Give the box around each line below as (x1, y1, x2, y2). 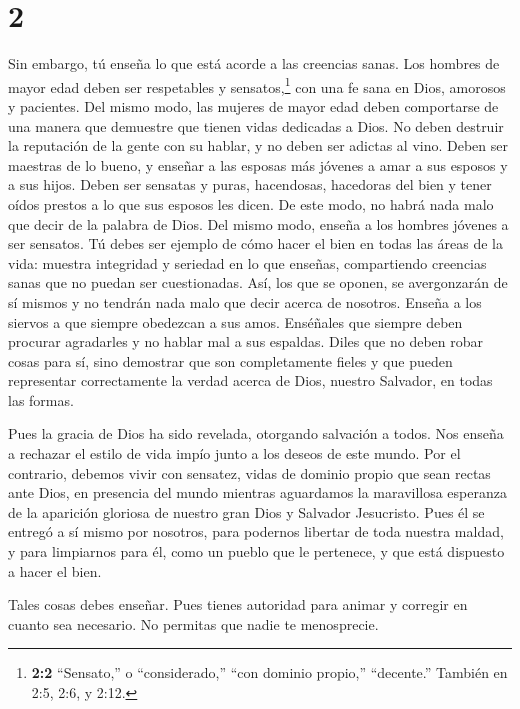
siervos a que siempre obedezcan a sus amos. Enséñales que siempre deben (8, 311, 463, 332)
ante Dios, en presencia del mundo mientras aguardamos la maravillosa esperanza (8, 482, 507, 503)
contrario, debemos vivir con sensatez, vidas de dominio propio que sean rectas (8, 462, 491, 483)
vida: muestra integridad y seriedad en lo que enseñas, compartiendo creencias (8, 252, 487, 273)
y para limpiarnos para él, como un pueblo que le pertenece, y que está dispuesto (8, 541, 505, 562)
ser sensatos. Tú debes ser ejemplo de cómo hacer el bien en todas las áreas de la (8, 233, 504, 254)
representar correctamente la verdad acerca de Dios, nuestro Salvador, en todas (8, 370, 493, 391)
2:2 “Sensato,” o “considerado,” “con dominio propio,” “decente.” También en (31, 662, 508, 683)
